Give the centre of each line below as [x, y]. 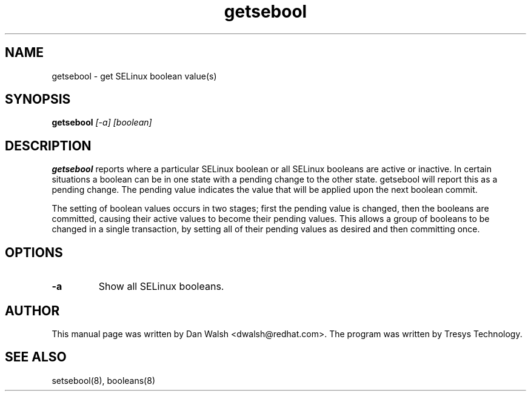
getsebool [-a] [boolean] [102, 122]
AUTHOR [32, 310]
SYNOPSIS [38, 99]
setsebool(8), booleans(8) [103, 380]
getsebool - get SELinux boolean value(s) [134, 76]
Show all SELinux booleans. [161, 287]
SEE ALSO [36, 357]
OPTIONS [34, 252]
